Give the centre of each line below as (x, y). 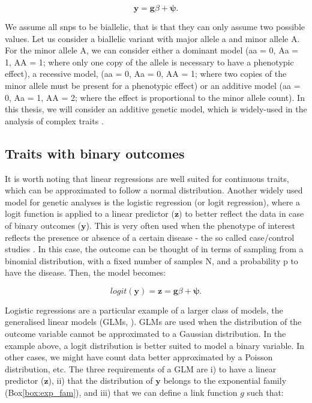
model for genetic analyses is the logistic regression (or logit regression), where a (152, 201)
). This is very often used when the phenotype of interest (190, 225)
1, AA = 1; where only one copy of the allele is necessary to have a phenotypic (149, 62)
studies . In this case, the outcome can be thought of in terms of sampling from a (154, 249)
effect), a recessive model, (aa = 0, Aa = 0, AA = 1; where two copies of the (146, 74)
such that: (265, 392)
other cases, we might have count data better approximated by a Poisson (139, 357)
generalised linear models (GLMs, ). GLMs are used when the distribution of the (153, 322)
